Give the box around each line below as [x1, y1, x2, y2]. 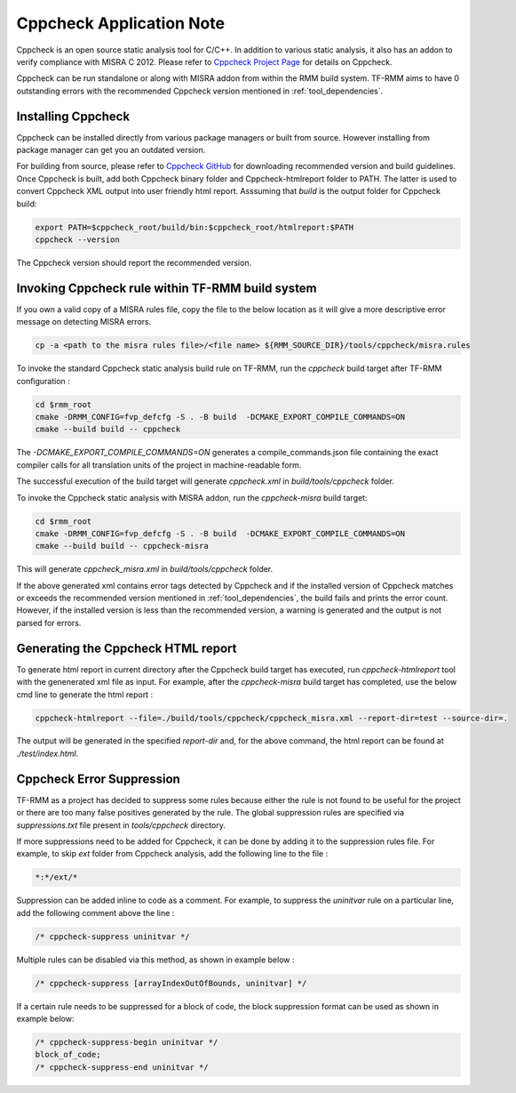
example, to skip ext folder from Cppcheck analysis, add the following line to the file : [16, 848, 329, 859]
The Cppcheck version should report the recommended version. [16, 257, 252, 268]
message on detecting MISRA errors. [16, 317, 152, 327]
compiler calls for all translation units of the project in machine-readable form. [16, 459, 302, 470]
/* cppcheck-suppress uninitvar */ [35, 931, 190, 942]
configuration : [16, 375, 70, 386]
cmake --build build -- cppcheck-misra [35, 541, 209, 551]
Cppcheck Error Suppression [16, 771, 181, 786]
